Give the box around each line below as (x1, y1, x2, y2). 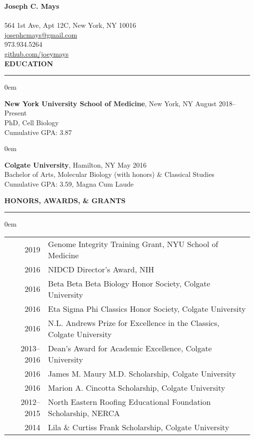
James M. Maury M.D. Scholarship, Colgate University (48, 367, 236, 379)
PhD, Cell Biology (4, 117, 59, 127)
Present (4, 108, 27, 118)
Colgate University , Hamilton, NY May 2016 (4, 159, 147, 170)
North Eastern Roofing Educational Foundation (48, 396, 211, 407)
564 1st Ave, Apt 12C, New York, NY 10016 (4, 20, 136, 30)
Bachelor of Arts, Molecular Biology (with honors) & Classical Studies (4, 169, 215, 179)
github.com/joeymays (4, 48, 69, 58)
